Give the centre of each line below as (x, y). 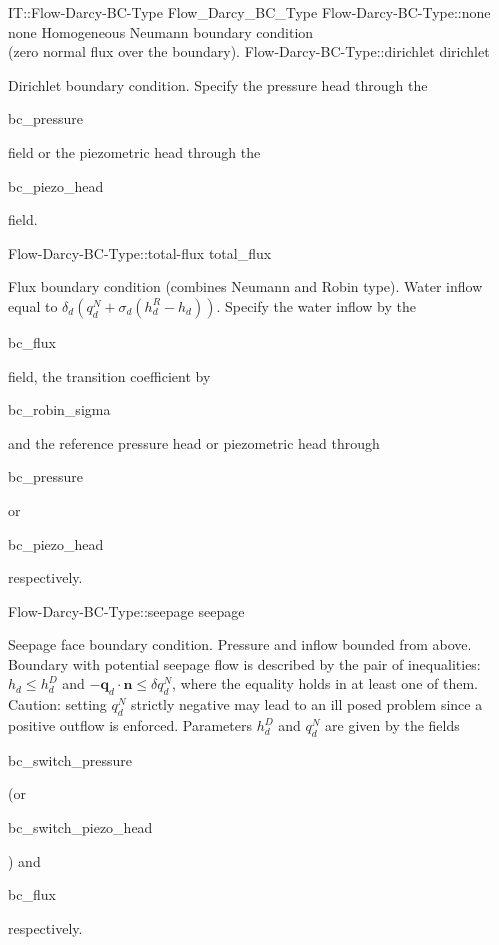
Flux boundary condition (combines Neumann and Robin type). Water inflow (245, 286)
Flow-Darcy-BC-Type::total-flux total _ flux (140, 252)
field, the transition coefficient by (109, 375)
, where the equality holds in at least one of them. (325, 683)
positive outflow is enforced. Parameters (130, 725)
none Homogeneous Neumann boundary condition (161, 31)
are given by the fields (392, 725)
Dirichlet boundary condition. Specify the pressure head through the (218, 84)
